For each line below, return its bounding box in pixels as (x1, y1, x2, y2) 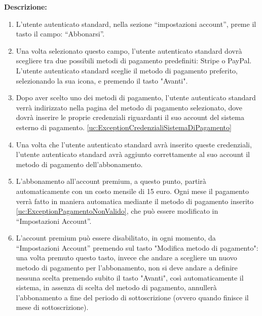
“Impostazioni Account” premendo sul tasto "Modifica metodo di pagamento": (16, 242, 258, 253)
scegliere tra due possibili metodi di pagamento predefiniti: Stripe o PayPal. (16, 55, 252, 66)
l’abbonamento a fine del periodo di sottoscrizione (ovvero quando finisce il (16, 292, 249, 302)
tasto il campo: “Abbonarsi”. (16, 28, 105, 39)
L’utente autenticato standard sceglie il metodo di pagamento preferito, (16, 65, 238, 75)
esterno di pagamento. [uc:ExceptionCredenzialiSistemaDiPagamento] (16, 122, 232, 132)
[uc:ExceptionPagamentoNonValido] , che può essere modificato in (16, 206, 218, 216)
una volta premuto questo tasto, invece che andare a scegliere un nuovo (16, 252, 237, 263)
